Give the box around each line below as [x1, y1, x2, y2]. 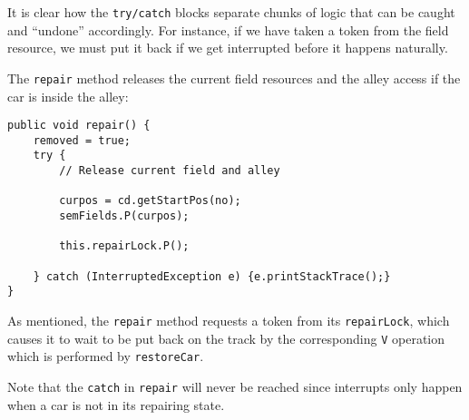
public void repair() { [7, 119, 151, 132]
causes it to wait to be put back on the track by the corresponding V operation [7, 328, 445, 347]
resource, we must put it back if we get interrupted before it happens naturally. [7, 38, 448, 57]
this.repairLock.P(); [59, 239, 190, 253]
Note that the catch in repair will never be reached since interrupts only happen [7, 376, 463, 396]
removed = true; [33, 133, 132, 147]
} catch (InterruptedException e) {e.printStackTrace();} [33, 269, 391, 283]
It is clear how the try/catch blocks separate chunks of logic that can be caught [7, 3, 455, 21]
